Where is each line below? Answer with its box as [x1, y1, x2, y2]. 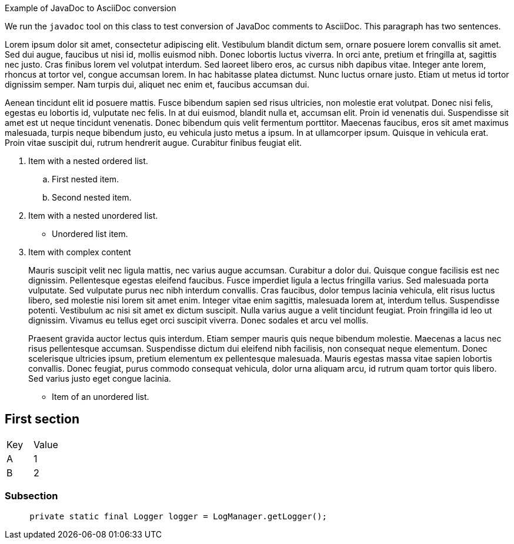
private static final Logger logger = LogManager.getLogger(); [29, 511, 327, 521]
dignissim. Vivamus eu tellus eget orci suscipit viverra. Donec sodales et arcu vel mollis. [28, 315, 369, 325]
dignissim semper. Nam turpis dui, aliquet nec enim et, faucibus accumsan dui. [5, 79, 310, 89]
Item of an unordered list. [52, 392, 149, 402]
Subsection [5, 490, 58, 502]
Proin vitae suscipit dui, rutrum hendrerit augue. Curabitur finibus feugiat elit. [5, 138, 302, 148]
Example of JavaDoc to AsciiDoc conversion [5, 3, 176, 13]
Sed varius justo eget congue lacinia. [28, 373, 171, 383]
